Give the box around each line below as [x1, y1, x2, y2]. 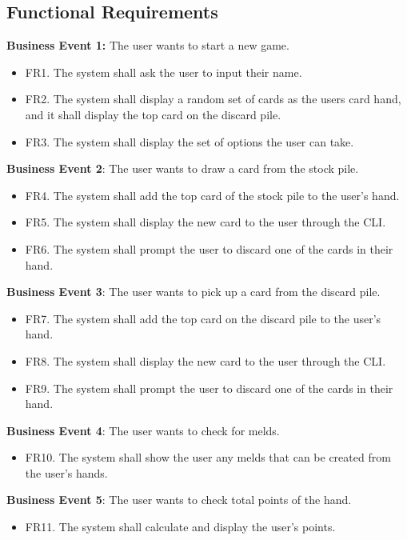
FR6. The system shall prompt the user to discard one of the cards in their [25, 240, 393, 257]
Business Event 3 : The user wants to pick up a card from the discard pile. [6, 283, 381, 300]
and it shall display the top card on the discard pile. [25, 106, 281, 122]
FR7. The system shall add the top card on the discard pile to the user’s [25, 310, 381, 326]
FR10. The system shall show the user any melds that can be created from [25, 449, 391, 466]
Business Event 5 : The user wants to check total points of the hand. [6, 491, 352, 508]
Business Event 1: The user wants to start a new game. [6, 37, 289, 54]
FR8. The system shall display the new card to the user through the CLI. [25, 352, 386, 369]
